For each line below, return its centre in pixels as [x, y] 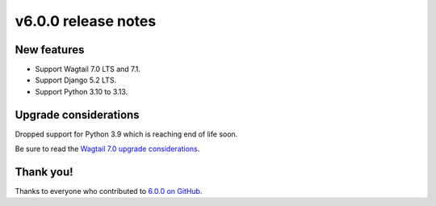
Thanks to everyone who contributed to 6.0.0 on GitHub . [109, 191]
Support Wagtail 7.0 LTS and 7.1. [88, 69]
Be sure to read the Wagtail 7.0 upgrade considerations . [107, 149]
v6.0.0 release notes [86, 21]
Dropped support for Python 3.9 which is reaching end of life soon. [126, 134]
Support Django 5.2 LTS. [76, 80]
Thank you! [44, 172]
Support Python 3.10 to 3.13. [82, 91]
